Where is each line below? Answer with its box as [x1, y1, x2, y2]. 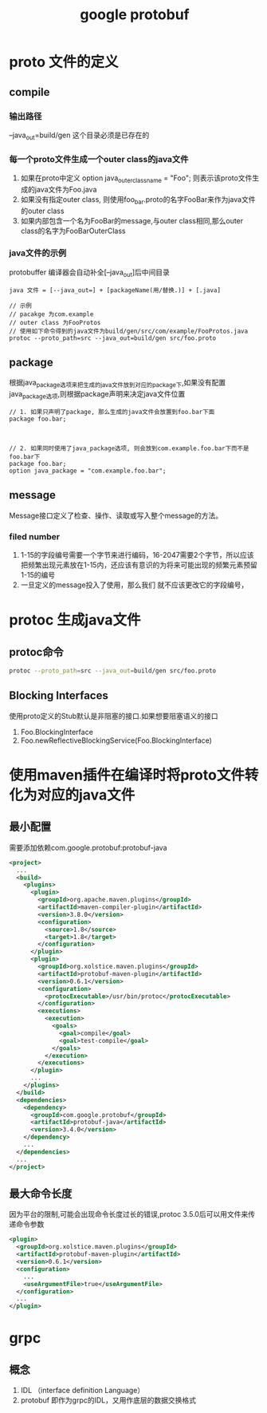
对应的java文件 [37, 786, 135, 804]
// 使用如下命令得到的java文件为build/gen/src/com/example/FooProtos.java [9, 327, 249, 335]
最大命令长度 [9, 1187, 73, 1200]
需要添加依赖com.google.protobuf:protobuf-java [9, 843, 167, 852]
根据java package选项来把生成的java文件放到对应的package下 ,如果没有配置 [9, 377, 226, 389]
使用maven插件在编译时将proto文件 [9, 766, 245, 784]
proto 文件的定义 [9, 53, 119, 71]
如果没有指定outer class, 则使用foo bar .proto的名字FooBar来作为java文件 [20, 194, 256, 206]
